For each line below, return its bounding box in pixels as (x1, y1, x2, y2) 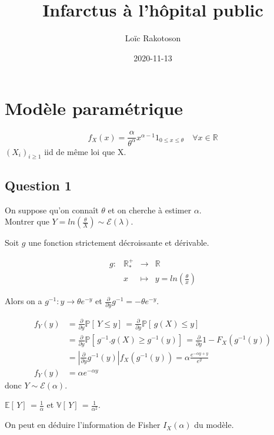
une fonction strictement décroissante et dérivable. (28, 236, 209, 249)
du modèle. (194, 418, 234, 431)
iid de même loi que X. (44, 145, 126, 157)
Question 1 (5, 176, 72, 194)
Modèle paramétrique (5, 96, 183, 120)
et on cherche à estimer (108, 203, 192, 216)
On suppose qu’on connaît (5, 203, 99, 216)
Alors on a (5, 295, 42, 307)
